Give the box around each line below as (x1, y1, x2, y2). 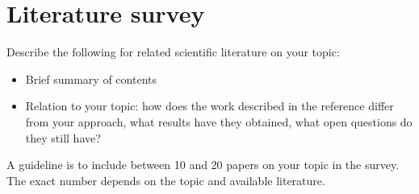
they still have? (25, 129, 101, 146)
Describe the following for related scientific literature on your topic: (6, 43, 340, 60)
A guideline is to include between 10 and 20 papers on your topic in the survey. (6, 156, 400, 173)
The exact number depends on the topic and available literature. (6, 171, 325, 188)
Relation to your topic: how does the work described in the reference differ (25, 97, 394, 114)
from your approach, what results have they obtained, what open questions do (25, 113, 413, 130)
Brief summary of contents (25, 70, 157, 87)
